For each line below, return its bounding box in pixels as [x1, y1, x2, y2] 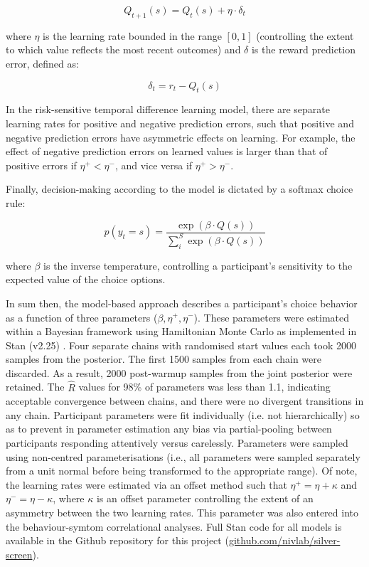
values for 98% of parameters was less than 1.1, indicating [78, 379, 331, 394]
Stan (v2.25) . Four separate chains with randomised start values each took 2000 [6, 337, 357, 352]
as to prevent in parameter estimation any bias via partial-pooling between [6, 421, 332, 436]
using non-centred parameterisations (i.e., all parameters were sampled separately [6, 449, 360, 464]
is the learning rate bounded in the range [43, 28, 222, 43]
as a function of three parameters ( [6, 309, 158, 324]
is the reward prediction [251, 42, 355, 57]
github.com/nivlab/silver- [228, 533, 341, 548]
